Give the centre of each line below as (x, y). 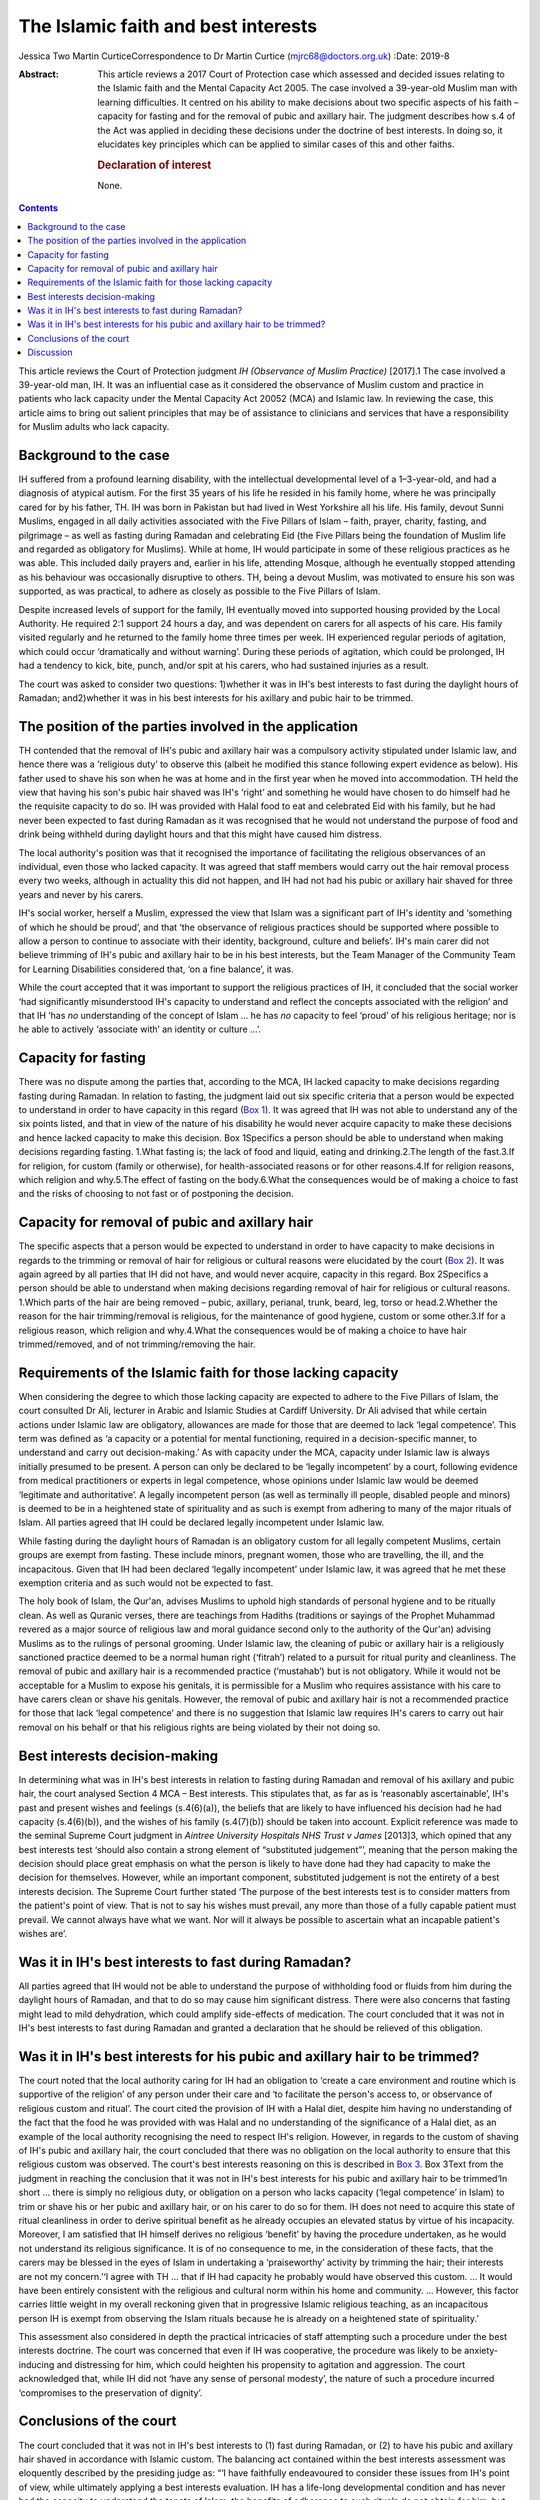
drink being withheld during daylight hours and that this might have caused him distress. (200, 834)
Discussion (50, 352)
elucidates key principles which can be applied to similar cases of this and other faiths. (276, 144)
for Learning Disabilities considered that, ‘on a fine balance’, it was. (156, 969)
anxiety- (481, 2351)
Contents (38, 208)
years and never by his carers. (81, 894)
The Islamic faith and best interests (168, 26)
